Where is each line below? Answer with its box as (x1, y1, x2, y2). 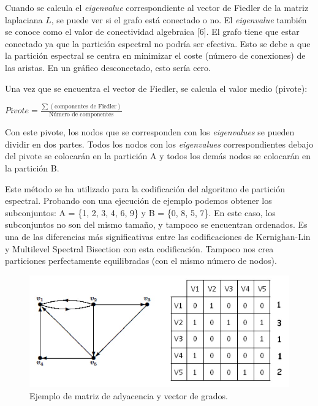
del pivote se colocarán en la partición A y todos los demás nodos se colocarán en (5, 149, 311, 162)
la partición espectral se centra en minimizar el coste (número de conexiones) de (5, 49, 306, 62)
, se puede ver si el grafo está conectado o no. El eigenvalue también (51, 13, 307, 26)
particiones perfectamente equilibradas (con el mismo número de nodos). (5, 254, 277, 267)
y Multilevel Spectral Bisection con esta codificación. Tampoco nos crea (5, 242, 274, 255)
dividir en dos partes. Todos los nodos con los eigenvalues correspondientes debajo (5, 137, 314, 150)
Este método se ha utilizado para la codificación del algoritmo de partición (5, 182, 286, 195)
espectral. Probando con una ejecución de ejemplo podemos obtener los (5, 194, 272, 207)
